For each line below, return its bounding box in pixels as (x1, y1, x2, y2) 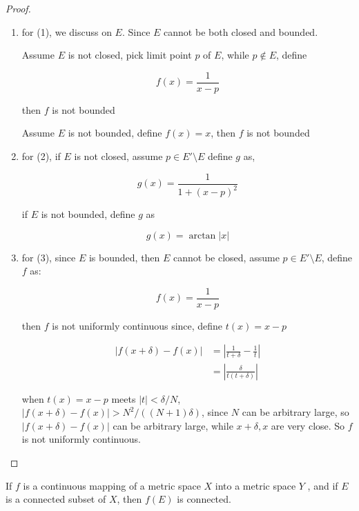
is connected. (177, 492, 231, 506)
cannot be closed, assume (173, 250, 280, 264)
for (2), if (21, 149, 61, 163)
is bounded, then (88, 250, 160, 264)
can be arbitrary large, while (113, 418, 233, 432)
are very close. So (271, 418, 345, 432)
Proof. (6, 1, 31, 15)
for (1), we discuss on (21, 24, 112, 39)
